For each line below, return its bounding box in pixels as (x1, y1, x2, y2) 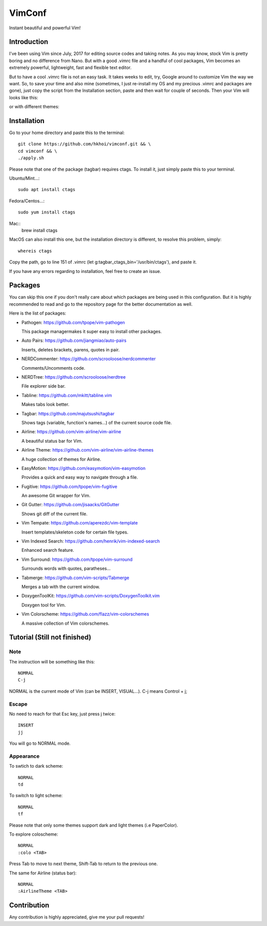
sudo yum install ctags (18, 209, 76, 215)
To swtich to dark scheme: (9, 763, 63, 769)
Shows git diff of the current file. (21, 511, 88, 517)
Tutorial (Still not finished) (9, 633, 91, 642)
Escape (9, 700, 28, 707)
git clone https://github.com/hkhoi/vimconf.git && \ (18, 141, 151, 147)
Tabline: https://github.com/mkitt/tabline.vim (21, 392, 112, 398)
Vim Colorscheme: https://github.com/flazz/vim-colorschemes (21, 611, 149, 617)
